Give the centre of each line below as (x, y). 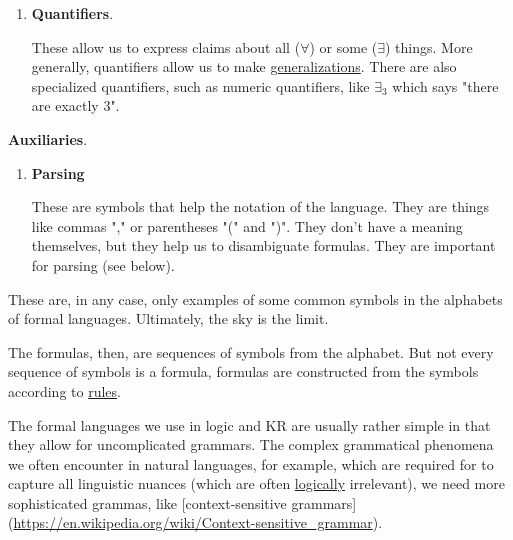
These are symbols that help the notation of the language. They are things (260, 206)
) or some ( (343, 46)
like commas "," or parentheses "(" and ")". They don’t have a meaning (247, 225)
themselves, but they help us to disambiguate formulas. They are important (263, 245)
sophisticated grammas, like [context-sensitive (147, 502)
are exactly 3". (75, 105)
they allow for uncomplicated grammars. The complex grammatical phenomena (251, 444)
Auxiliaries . (48, 138)
